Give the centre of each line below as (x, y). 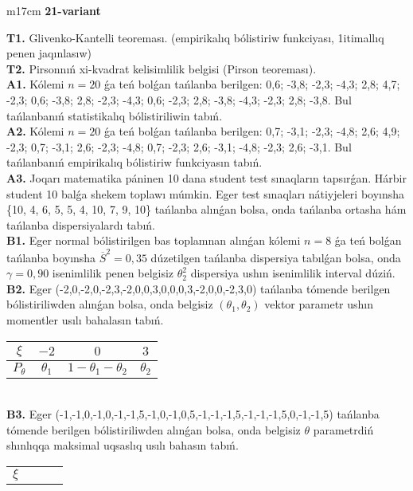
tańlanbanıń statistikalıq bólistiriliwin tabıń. (115, 115)
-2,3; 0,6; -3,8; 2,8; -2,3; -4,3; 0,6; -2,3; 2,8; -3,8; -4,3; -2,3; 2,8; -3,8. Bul (179, 99)
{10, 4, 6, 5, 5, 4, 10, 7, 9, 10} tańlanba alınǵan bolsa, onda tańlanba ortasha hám (206, 209)
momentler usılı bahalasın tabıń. (85, 320)
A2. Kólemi (35, 131)
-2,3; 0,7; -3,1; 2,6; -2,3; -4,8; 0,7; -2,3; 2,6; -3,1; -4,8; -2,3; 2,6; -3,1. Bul (179, 146)
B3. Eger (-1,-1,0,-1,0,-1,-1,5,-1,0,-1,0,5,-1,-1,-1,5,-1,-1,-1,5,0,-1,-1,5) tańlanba (193, 414)
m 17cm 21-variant (54, 10)
